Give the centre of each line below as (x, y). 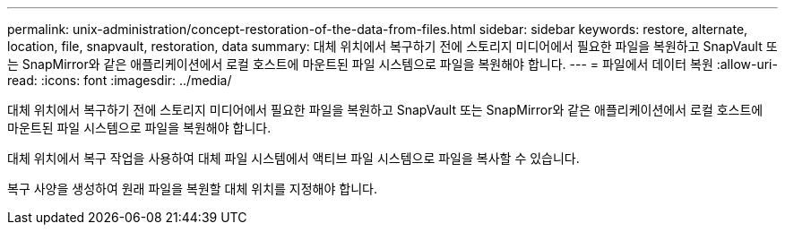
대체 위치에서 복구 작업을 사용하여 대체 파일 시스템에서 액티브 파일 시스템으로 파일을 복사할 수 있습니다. (293, 158)
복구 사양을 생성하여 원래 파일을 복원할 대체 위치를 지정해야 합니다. (192, 189)
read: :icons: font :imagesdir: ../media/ (120, 80)
